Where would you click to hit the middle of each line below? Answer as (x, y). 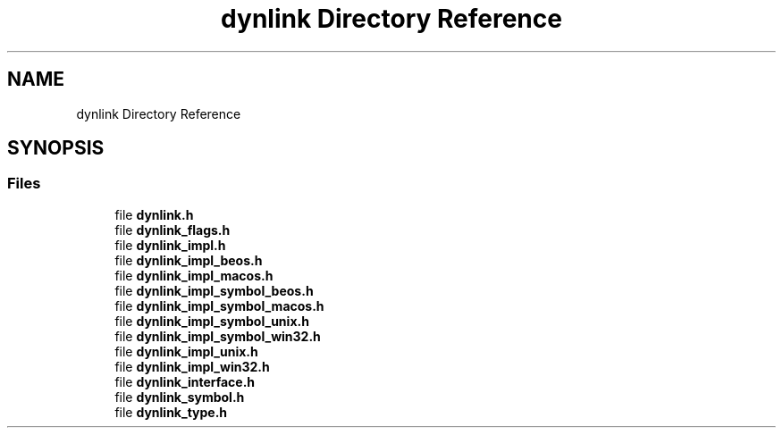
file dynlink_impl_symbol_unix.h (212, 321)
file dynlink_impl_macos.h (194, 275)
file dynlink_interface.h (185, 381)
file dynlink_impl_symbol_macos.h (219, 305)
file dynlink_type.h (171, 412)
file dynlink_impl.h (170, 245)
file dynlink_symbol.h (180, 397)
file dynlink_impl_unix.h (186, 351)
